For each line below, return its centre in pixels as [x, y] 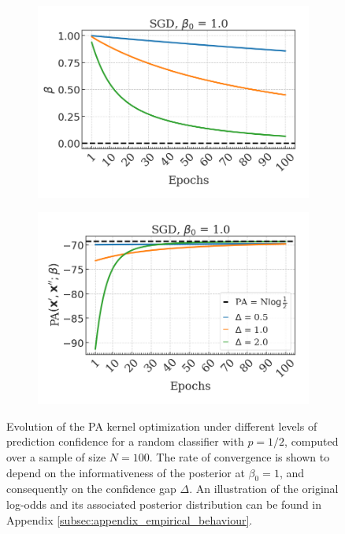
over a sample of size [56, 457]
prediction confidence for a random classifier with [125, 441]
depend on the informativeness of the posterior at [126, 472]
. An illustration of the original [264, 489]
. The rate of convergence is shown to [239, 457]
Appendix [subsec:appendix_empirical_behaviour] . [130, 519]
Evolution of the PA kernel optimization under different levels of [162, 426]
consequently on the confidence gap [91, 489]
